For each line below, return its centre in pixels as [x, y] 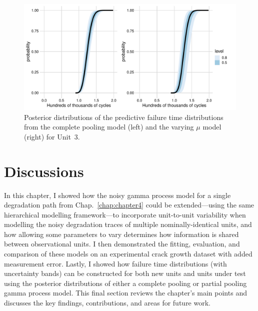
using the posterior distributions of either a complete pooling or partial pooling [125, 283]
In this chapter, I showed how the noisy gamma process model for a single [117, 195]
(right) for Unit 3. [52, 136]
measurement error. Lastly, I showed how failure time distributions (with [115, 263]
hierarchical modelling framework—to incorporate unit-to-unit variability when [125, 214]
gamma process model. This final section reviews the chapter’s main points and [125, 293]
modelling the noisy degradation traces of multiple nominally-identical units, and [128, 224]
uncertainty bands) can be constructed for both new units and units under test [125, 273]
